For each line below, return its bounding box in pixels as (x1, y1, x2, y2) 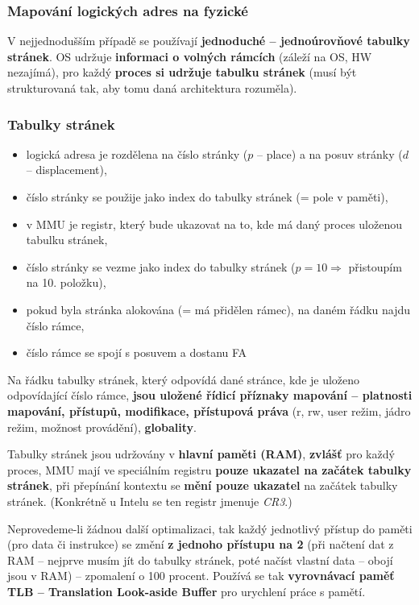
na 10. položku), (26, 274, 106, 291)
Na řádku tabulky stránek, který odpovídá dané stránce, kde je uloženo (7, 371, 360, 387)
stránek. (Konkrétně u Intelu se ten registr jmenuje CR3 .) (7, 492, 292, 509)
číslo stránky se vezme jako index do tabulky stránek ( (26, 258, 296, 275)
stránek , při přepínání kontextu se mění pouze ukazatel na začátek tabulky (7, 477, 398, 494)
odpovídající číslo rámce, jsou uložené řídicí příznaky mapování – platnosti (7, 387, 413, 404)
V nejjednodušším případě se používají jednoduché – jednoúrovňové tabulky (7, 32, 410, 49)
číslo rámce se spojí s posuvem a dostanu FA (26, 344, 247, 361)
